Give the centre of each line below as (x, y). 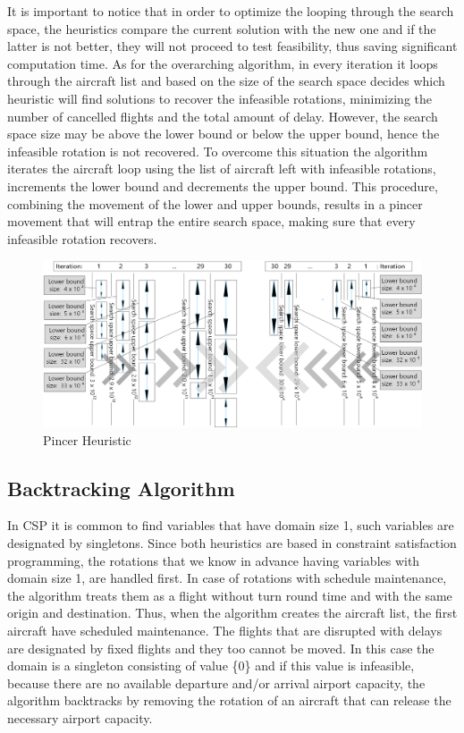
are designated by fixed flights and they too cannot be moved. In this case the (221, 648)
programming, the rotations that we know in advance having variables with (214, 560)
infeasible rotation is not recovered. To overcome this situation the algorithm (218, 151)
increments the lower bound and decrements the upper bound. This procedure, (223, 185)
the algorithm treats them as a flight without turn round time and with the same (230, 595)
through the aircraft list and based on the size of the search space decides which (226, 81)
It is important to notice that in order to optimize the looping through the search (231, 11)
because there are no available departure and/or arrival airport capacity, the (216, 682)
